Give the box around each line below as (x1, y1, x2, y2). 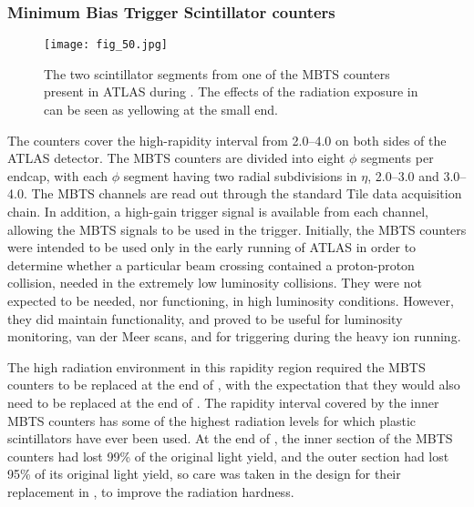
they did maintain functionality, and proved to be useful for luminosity (7, 309, 403, 328)
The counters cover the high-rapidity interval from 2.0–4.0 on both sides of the (7, 130, 447, 149)
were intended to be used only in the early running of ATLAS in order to (7, 238, 417, 257)
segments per (361, 148, 434, 167)
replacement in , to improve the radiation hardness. (7, 482, 294, 501)
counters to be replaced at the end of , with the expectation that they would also (7, 375, 460, 394)
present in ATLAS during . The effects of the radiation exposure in (44, 82, 418, 101)
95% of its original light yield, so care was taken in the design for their (7, 464, 401, 483)
